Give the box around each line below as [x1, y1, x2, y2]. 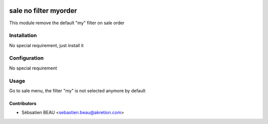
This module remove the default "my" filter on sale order [9, 20, 125, 26]
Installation [9, 32, 37, 39]
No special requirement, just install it [9, 42, 84, 48]
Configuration [9, 55, 44, 62]
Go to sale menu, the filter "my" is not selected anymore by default [9, 87, 146, 94]
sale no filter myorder [9, 6, 77, 15]
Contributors [9, 100, 37, 106]
